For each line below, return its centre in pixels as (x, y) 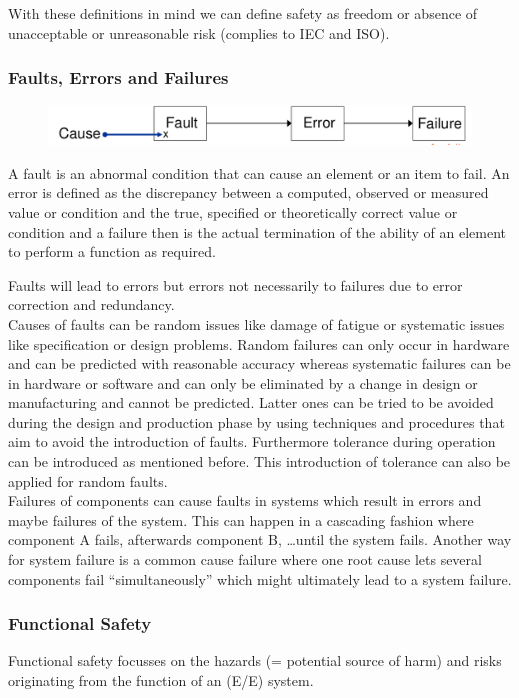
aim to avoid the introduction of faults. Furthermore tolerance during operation (252, 441)
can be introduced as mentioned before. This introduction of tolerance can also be (259, 461)
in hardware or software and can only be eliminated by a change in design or (243, 382)
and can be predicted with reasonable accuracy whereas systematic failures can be (259, 363)
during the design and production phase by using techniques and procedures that (256, 421)
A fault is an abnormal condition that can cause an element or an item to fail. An (259, 172)
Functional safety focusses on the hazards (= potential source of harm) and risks (255, 660)
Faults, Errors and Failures (118, 77)
